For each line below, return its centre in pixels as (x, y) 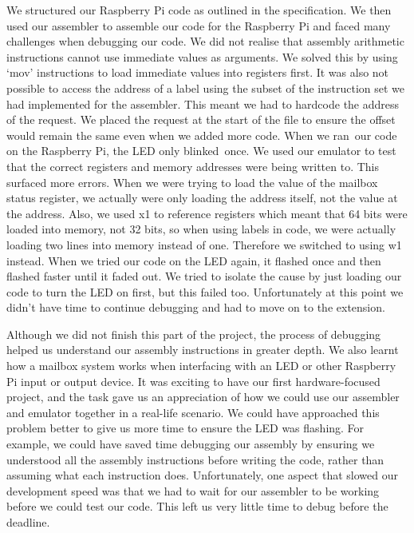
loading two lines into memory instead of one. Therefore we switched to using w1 (204, 244)
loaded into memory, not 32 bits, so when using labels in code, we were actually (201, 229)
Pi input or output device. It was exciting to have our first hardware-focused (193, 381)
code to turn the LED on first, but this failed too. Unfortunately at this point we (205, 291)
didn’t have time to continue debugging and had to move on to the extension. (196, 307)
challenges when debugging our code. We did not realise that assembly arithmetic (205, 41)
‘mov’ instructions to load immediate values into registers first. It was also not (198, 72)
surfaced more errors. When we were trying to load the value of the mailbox (192, 182)
